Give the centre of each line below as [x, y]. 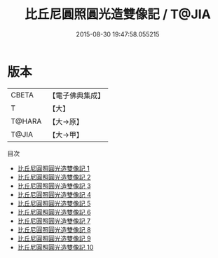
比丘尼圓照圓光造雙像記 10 [55, 247]
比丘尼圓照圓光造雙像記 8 [54, 229]
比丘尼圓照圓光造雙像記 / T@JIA [118, 14]
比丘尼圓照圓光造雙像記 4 [54, 194]
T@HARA [26, 121]
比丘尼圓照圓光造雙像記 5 [54, 203]
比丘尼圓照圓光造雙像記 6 [54, 212]
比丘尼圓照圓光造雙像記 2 [54, 177]
